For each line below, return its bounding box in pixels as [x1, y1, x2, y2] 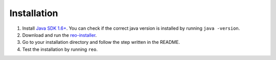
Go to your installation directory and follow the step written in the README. [22, 39, 180, 45]
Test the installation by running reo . [22, 46, 98, 52]
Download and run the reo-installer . [22, 32, 97, 38]
